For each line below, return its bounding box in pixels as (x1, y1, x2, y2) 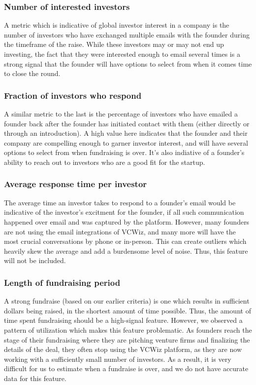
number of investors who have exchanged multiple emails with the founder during (4, 29, 250, 39)
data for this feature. (4, 373, 66, 383)
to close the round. (4, 68, 61, 78)
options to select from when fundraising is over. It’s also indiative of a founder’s (4, 147, 245, 157)
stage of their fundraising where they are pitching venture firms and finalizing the (4, 334, 250, 345)
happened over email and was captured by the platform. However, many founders (4, 216, 250, 227)
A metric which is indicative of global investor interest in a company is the (4, 20, 229, 30)
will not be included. (4, 255, 66, 266)
